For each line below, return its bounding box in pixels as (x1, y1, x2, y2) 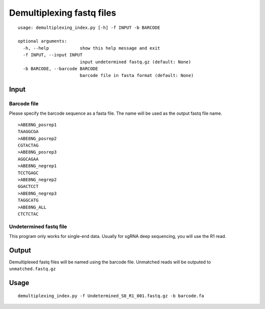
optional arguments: (18, 38, 67, 44)
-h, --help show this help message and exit (23, 45, 160, 51)
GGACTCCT (18, 184, 39, 189)
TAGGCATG (18, 198, 39, 203)
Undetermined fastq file (9, 223, 67, 230)
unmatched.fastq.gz (9, 266, 56, 272)
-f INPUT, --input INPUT (23, 52, 83, 58)
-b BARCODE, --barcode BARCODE (23, 66, 98, 71)
